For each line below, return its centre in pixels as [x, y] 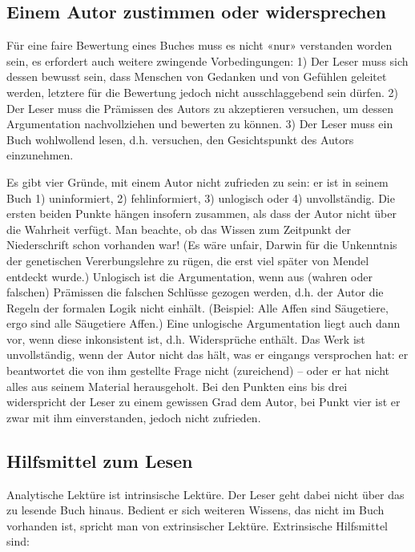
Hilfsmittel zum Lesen [100, 460]
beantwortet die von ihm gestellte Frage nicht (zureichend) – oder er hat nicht [198, 371]
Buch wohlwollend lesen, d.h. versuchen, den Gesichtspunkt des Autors [180, 139]
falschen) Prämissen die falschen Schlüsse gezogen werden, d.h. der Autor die [195, 292]
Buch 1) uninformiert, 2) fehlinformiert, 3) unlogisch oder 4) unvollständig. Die [201, 197]
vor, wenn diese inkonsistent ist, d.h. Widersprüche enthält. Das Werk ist [186, 338]
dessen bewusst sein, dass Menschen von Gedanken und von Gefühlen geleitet [197, 77]
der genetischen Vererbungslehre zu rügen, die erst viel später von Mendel [188, 260]
